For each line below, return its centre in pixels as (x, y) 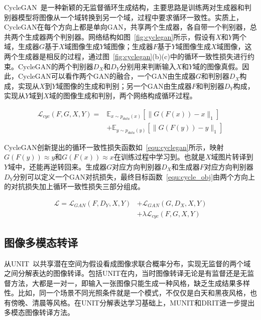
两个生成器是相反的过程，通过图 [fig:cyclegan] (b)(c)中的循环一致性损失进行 (126, 56)
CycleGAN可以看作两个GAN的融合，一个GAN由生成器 (107, 76)
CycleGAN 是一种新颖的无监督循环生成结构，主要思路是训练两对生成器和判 (128, 7)
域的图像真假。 (218, 66)
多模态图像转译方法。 (39, 312)
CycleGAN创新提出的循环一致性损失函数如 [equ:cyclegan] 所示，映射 (114, 147)
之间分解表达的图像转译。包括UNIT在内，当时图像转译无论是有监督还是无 (126, 273)
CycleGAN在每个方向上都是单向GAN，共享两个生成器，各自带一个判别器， (127, 27)
